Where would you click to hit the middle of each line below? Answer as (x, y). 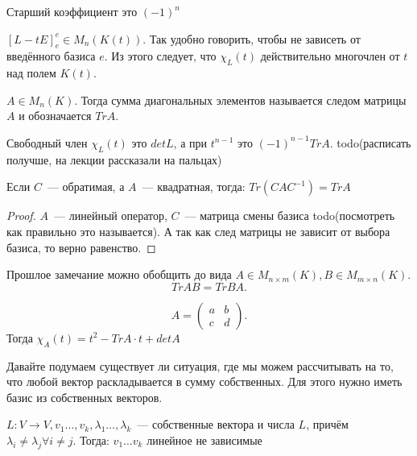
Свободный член (47, 142)
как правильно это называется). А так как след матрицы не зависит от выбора (198, 231)
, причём (327, 424)
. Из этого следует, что (160, 56)
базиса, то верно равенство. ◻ (81, 247)
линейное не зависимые (204, 439)
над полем (31, 73)
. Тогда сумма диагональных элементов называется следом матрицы (240, 99)
